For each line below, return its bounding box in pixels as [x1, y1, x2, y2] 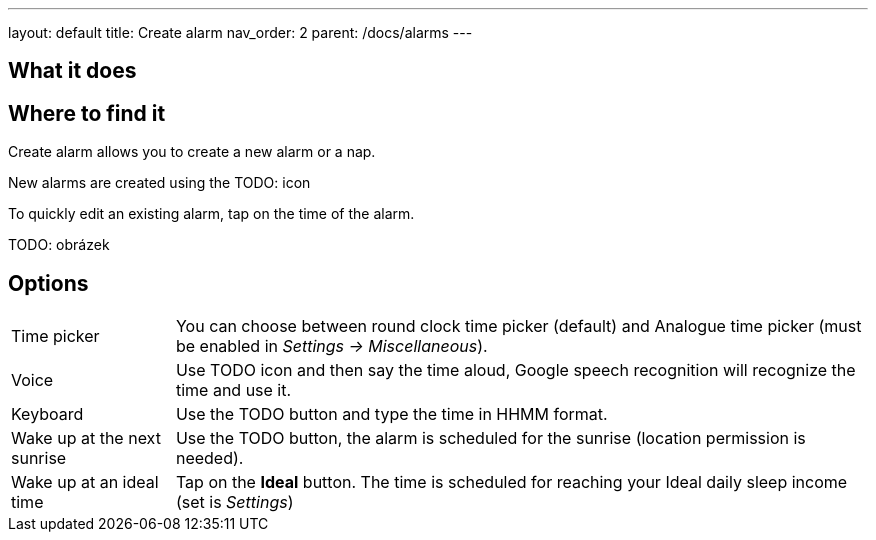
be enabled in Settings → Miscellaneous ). [175, 336, 488, 357]
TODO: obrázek [8, 236, 110, 254]
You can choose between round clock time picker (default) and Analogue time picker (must [175, 316, 862, 337]
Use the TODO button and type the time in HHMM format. [175, 404, 608, 425]
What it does [8, 58, 137, 84]
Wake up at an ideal [11, 472, 159, 493]
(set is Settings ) [175, 492, 294, 513]
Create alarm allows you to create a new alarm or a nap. [8, 143, 376, 161]
